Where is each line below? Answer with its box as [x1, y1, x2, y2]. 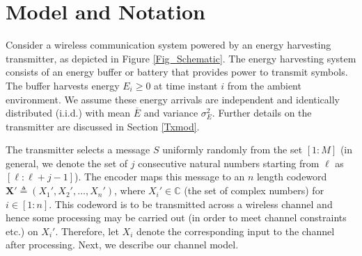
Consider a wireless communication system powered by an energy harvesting [6, 37, 331, 52]
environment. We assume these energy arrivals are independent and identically [6, 92, 340, 106]
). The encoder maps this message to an [74, 169, 245, 184]
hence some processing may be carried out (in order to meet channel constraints [6, 210, 347, 225]
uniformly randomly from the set [162, 142, 303, 157]
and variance [143, 105, 198, 120]
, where [113, 183, 145, 198]
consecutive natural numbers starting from [138, 155, 320, 170]
